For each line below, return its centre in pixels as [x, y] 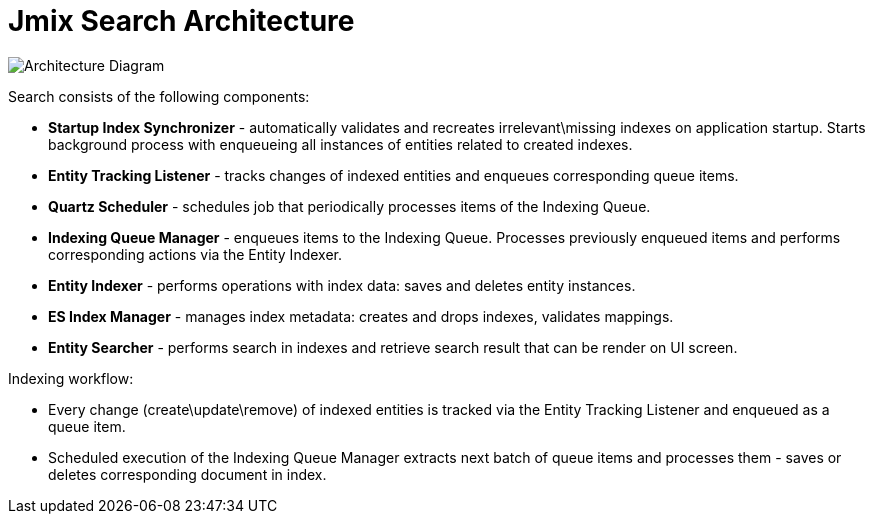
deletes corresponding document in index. [187, 474]
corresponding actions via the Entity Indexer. [195, 254]
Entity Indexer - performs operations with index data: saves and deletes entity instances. [342, 285]
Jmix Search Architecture [181, 21]
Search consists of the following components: [159, 96]
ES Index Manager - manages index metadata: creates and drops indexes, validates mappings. [361, 316]
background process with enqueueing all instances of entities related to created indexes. [340, 144]
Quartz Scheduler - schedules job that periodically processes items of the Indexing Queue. [349, 206]
